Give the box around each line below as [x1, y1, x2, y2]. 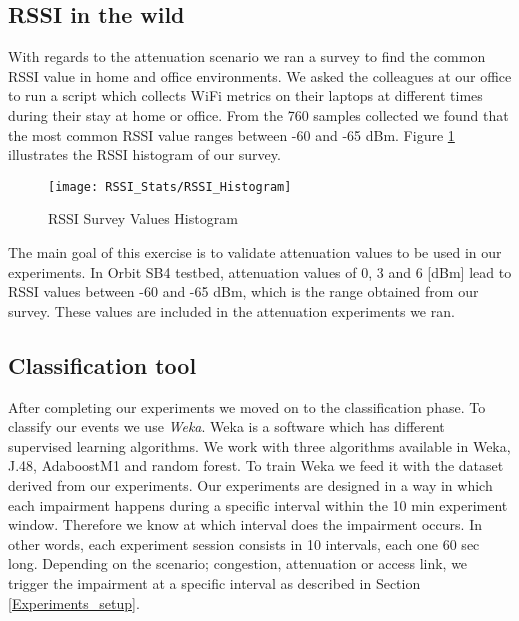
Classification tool [8, 349, 197, 380]
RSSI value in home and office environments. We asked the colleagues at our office [8, 65, 512, 86]
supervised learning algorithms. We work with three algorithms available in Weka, [8, 435, 511, 456]
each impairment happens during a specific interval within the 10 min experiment [8, 494, 508, 515]
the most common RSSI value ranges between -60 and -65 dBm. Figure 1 [8, 124, 455, 145]
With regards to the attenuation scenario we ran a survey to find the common [8, 46, 486, 67]
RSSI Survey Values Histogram [48, 208, 238, 229]
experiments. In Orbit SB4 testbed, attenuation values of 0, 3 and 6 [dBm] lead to [8, 261, 512, 282]
